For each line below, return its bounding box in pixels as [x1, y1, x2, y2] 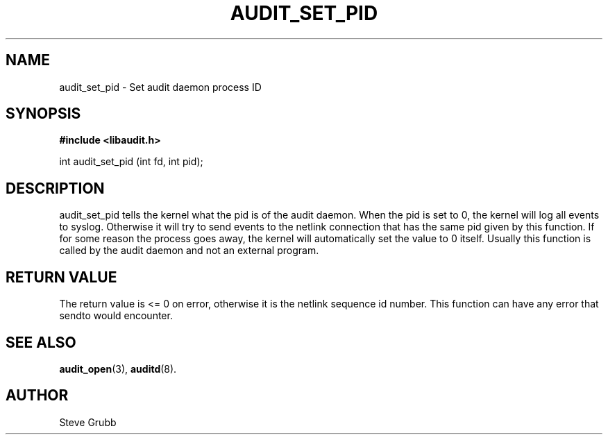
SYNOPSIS [6, 105, 81, 123]
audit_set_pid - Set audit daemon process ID [59, 81, 262, 93]
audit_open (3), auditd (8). [59, 362, 177, 375]
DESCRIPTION [6, 179, 105, 197]
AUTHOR [6, 387, 69, 405]
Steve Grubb [59, 416, 117, 428]
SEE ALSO [6, 333, 76, 351]
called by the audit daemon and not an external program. [59, 244, 319, 257]
